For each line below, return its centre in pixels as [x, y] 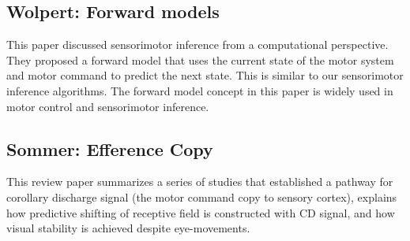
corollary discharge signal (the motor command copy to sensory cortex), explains [202, 197]
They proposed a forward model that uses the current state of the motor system [200, 59]
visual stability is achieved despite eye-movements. [128, 228]
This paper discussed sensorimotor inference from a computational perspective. [197, 44]
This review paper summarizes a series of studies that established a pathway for [200, 182]
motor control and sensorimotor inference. [108, 106]
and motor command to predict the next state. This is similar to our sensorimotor [205, 75]
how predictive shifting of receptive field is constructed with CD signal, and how [201, 212]
